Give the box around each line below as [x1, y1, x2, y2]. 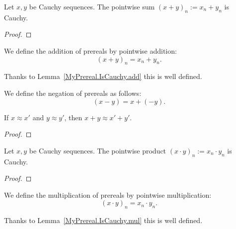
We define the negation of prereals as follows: [4, 87, 142, 98]
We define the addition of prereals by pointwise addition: [4, 45, 177, 56]
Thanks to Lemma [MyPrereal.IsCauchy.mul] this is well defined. [4, 215, 203, 226]
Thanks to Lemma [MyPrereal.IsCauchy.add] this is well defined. [4, 71, 202, 81]
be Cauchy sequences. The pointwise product [29, 145, 166, 155]
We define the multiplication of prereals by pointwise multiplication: [4, 189, 212, 200]
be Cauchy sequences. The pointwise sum [29, 1, 155, 11]
